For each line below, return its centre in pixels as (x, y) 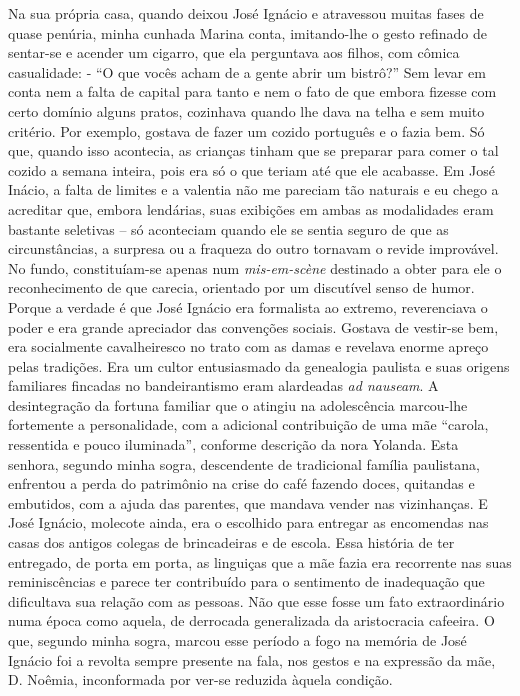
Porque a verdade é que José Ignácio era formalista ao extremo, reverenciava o (248, 306)
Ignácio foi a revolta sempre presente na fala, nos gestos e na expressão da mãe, (252, 659)
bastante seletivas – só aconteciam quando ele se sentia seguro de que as (228, 228)
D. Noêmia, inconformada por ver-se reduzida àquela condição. (200, 679)
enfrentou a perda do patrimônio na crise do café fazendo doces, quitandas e (241, 483)
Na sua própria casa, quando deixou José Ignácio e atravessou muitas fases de (246, 13)
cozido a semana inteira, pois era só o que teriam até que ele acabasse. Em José (251, 169)
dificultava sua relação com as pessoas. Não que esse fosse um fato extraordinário (256, 600)
